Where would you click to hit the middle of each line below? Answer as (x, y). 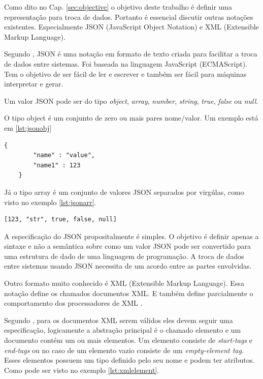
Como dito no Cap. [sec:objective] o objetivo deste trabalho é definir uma (118, 7)
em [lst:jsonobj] (28, 127)
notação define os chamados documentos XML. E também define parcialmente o (129, 293)
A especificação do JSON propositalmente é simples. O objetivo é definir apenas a (131, 236)
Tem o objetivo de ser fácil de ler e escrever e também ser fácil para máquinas (125, 74)
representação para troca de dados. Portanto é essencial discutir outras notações (129, 17)
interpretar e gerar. (34, 84)
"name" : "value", (64, 155)
